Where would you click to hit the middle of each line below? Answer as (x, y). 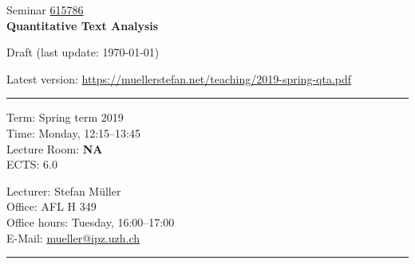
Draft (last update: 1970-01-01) (83, 52)
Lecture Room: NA (55, 148)
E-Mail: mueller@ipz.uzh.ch (73, 237)
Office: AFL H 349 (51, 206)
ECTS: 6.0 (32, 164)
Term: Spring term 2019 (65, 117)
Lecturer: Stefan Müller (64, 190)
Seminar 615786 (45, 10)
